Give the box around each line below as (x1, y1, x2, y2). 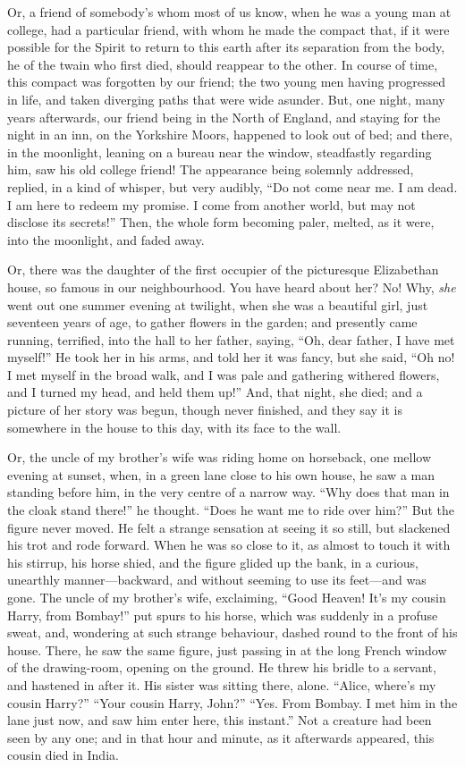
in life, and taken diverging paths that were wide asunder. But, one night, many (7, 89, 445, 108)
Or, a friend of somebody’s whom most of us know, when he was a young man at (7, 3, 452, 21)
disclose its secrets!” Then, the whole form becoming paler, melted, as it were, (7, 213, 435, 232)
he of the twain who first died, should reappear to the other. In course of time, (7, 55, 438, 73)
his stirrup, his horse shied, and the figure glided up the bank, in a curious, (7, 552, 418, 571)
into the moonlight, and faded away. (7, 230, 205, 249)
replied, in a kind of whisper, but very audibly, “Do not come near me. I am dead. (7, 177, 458, 196)
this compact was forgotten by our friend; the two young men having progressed (7, 72, 446, 91)
